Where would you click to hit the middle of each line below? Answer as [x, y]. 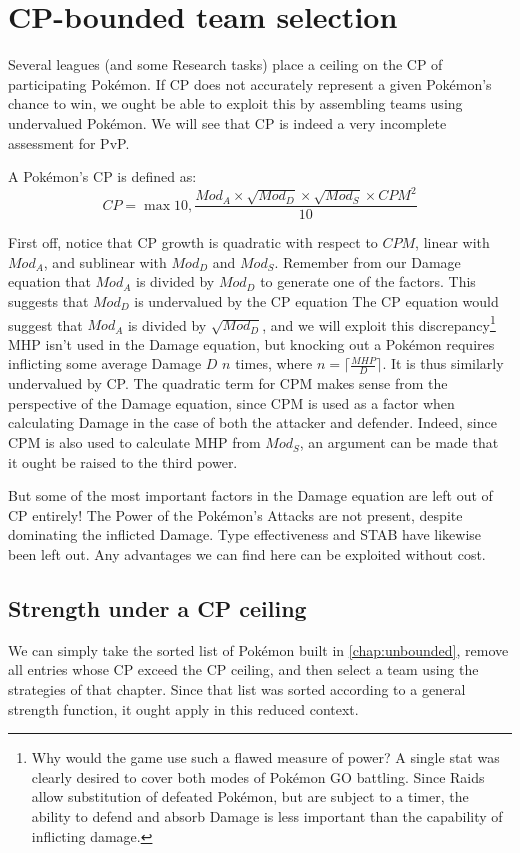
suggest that [45, 324]
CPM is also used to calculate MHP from [134, 442]
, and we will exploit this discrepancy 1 [379, 323]
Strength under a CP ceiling [157, 608]
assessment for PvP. [69, 142]
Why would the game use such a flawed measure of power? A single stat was [265, 757]
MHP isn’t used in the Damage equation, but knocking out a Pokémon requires [251, 343]
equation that [49, 281]
